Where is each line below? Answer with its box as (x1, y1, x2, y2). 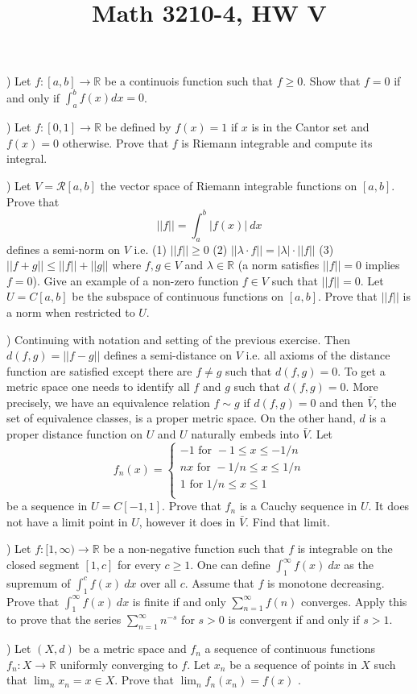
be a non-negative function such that (103, 540, 285, 557)
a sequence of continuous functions (204, 640, 375, 657)
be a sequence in (6, 497, 88, 514)
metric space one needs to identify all (6, 378, 190, 395)
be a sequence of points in (229, 655, 357, 672)
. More (345, 378, 378, 395)
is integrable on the (297, 540, 393, 557)
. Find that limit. (246, 513, 330, 530)
